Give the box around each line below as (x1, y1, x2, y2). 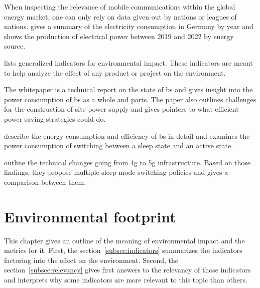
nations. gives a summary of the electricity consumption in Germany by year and (4, 21, 253, 32)
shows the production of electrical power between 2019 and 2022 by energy (4, 31, 234, 41)
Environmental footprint (4, 206, 176, 226)
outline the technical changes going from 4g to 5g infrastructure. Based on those (4, 157, 251, 167)
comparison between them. (4, 176, 86, 187)
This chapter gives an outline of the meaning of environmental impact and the (4, 235, 245, 245)
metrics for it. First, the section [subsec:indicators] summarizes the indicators (4, 245, 242, 255)
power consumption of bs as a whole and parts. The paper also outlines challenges (4, 94, 256, 104)
